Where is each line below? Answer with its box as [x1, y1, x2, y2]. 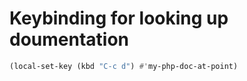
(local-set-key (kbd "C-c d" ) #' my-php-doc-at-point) [9, 61, 239, 71]
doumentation [9, 28, 130, 51]
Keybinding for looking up [9, 7, 229, 30]
